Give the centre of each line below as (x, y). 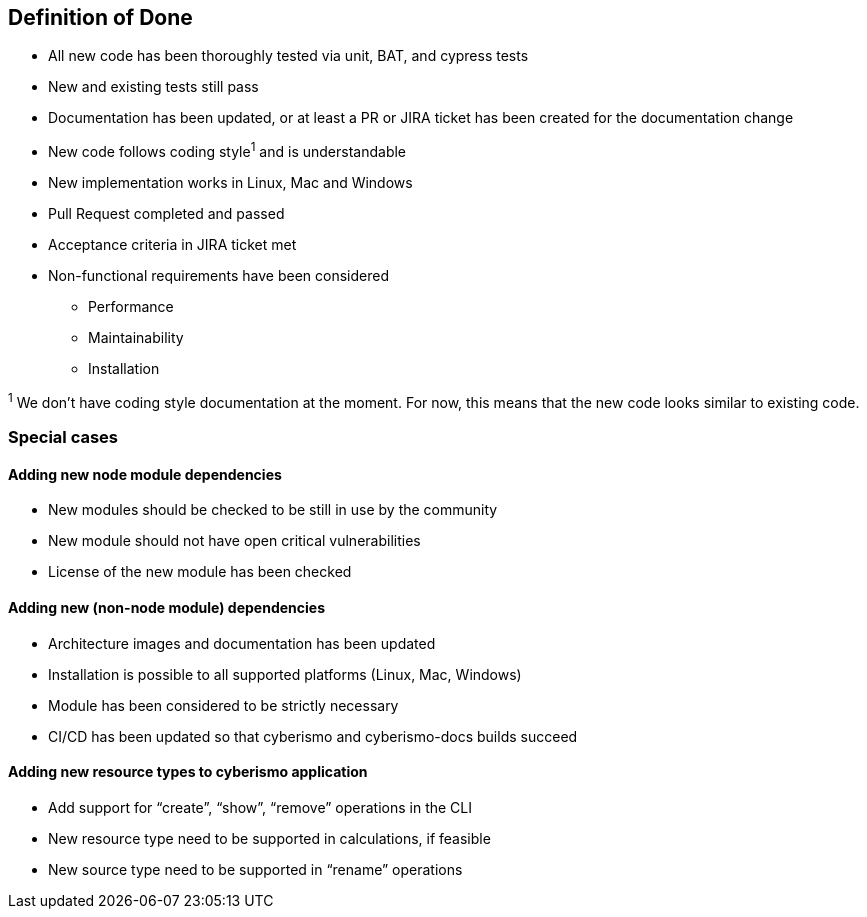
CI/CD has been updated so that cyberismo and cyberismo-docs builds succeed (313, 736)
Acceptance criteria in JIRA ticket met (172, 245)
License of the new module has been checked (200, 572)
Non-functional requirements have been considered (219, 276)
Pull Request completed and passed (166, 214)
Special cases (63, 437)
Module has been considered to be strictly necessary (223, 705)
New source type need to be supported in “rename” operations (255, 869)
